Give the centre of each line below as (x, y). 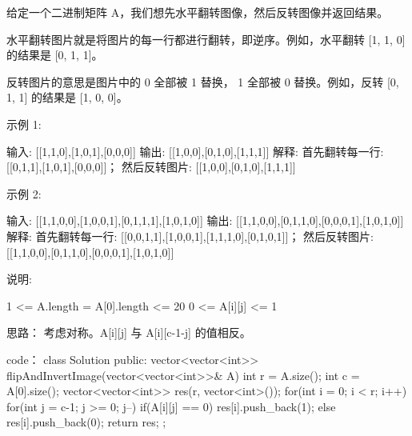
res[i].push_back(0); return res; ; (86, 422)
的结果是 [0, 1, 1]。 (55, 55)
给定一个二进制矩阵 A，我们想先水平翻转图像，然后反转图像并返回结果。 (198, 12)
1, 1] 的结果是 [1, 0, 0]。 (67, 97)
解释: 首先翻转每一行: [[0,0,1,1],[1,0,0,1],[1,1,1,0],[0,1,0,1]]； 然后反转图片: (190, 236)
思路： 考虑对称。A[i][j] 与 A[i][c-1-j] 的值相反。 (129, 332)
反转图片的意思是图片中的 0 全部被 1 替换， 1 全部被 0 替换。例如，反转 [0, (203, 81)
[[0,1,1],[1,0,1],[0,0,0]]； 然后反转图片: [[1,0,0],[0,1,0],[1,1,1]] (151, 167)
